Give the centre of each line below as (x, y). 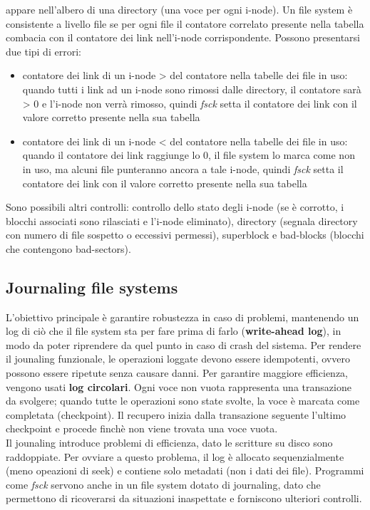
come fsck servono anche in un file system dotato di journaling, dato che (163, 484)
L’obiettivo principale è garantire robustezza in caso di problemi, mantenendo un (183, 317)
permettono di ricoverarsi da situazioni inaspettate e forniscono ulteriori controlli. (184, 498)
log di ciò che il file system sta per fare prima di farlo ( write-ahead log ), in (174, 331)
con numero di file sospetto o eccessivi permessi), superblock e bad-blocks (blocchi (185, 235)
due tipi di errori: (43, 51)
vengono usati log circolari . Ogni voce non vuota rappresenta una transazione (179, 386)
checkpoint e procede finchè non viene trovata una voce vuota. (142, 428)
